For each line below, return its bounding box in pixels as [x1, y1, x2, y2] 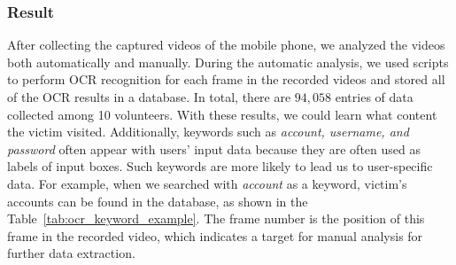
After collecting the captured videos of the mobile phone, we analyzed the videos [7, 35, 445, 54]
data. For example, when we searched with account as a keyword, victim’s [7, 174, 407, 192]
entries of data [335, 88, 413, 105]
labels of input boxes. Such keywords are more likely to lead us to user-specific [7, 157, 433, 175]
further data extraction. [7, 244, 135, 262]
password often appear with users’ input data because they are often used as [7, 139, 421, 158]
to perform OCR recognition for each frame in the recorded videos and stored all [7, 70, 445, 89]
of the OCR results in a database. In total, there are [7, 88, 291, 105]
